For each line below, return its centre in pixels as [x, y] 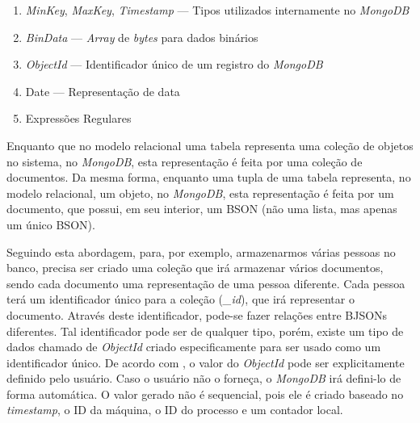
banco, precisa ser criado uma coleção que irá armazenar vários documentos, [195, 268]
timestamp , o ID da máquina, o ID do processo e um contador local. [175, 410]
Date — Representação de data [103, 91]
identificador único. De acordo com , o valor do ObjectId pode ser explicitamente [206, 362]
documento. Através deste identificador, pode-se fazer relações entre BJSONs [197, 314]
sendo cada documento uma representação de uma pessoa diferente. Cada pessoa [206, 283]
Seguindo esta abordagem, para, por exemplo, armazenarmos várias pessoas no [201, 251]
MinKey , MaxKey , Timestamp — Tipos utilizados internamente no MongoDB [217, 10]
